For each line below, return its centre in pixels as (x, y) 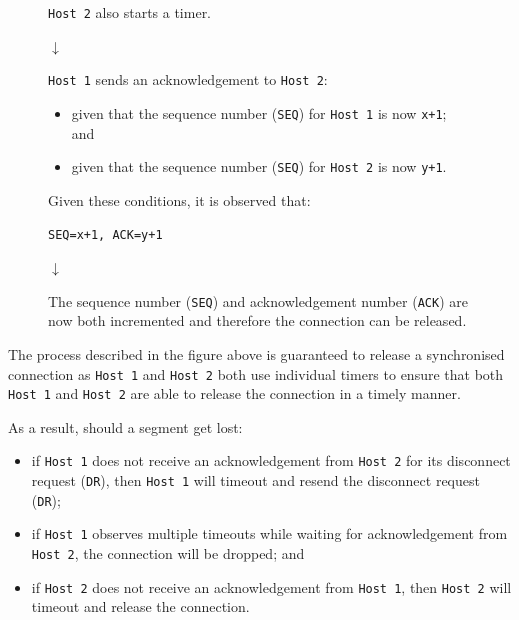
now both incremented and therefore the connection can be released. (257, 320)
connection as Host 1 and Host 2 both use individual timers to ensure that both (256, 373)
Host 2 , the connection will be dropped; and (168, 553)
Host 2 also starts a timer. (130, 12)
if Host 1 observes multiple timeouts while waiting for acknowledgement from (269, 533)
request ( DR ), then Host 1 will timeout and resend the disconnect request (255, 480)
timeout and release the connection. (140, 606)
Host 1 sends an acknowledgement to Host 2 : (188, 79)
